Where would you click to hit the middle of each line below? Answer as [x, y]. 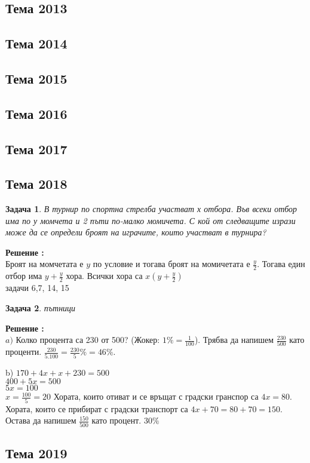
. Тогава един [281, 264]
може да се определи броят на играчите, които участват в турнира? [136, 232]
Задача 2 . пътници [41, 307]
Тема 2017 [36, 148]
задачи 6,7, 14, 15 [37, 288]
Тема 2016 [36, 113]
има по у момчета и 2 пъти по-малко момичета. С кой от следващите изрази [151, 220]
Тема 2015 [36, 78]
